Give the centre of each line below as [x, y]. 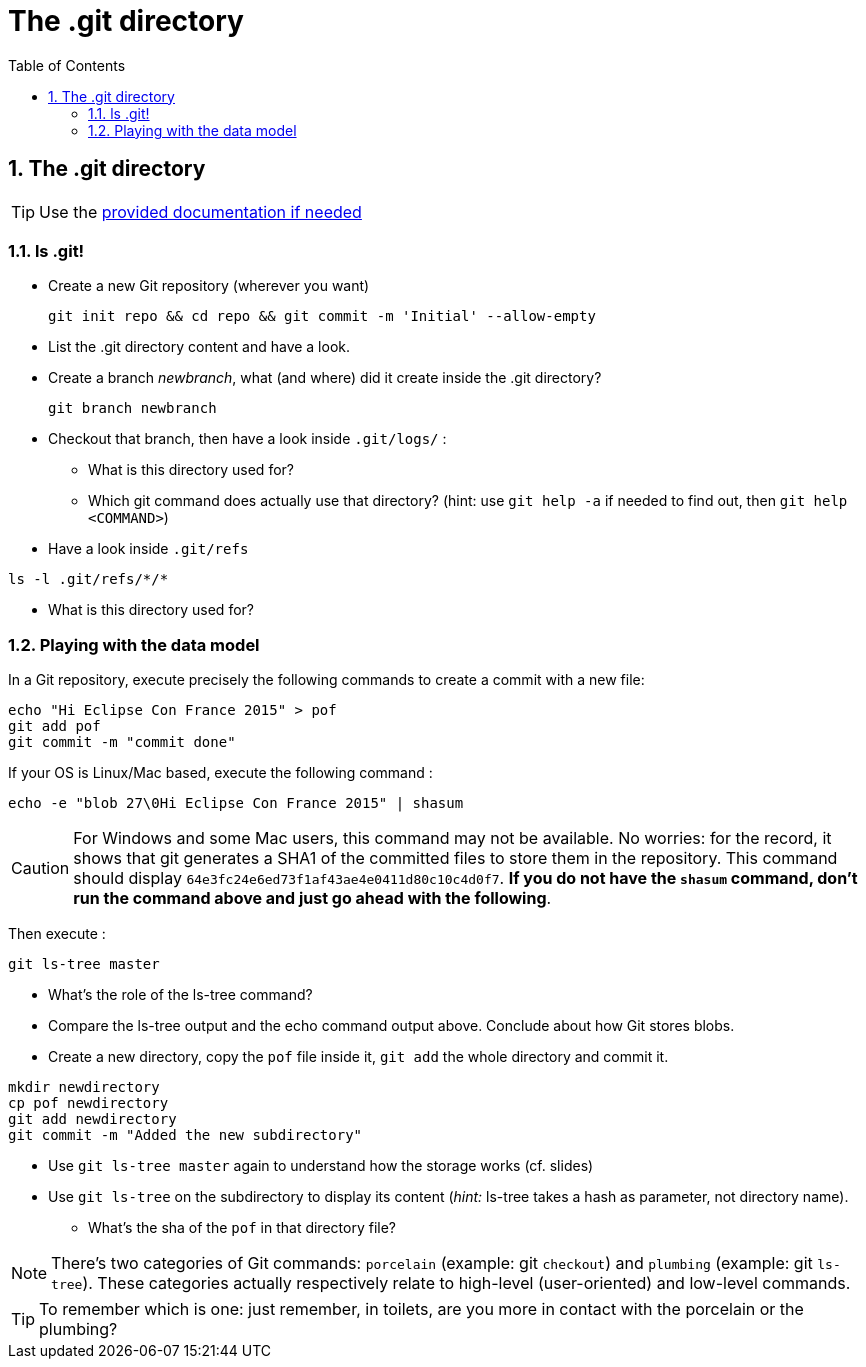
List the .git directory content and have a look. [199, 347]
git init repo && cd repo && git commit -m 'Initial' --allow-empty [322, 316]
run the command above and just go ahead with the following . [312, 898]
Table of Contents [67, 65]
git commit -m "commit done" [122, 742]
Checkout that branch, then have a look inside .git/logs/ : [247, 439]
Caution [40, 868]
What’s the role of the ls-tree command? [180, 995]
